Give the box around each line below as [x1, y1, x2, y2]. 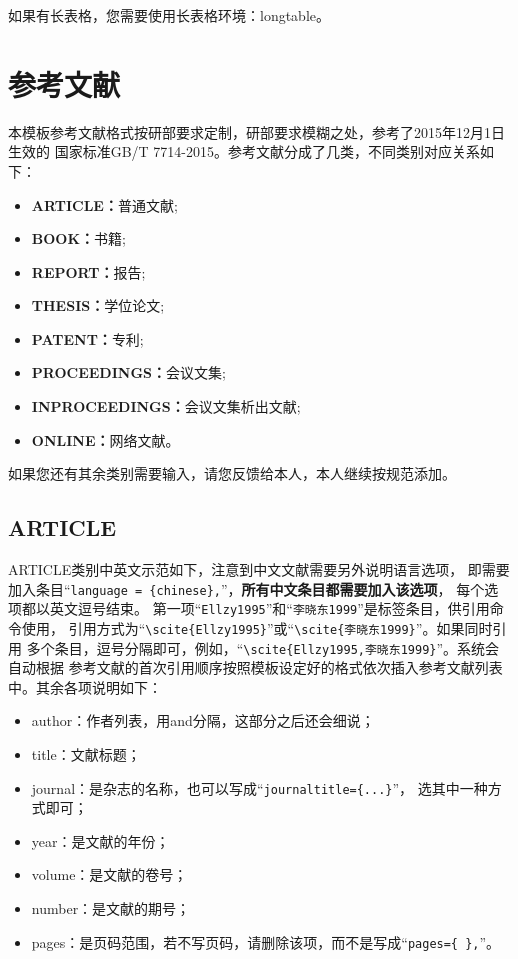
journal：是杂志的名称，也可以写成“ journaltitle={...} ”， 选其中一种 [31, 777, 488, 798]
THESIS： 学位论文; [31, 295, 165, 316]
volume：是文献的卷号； [31, 864, 188, 885]
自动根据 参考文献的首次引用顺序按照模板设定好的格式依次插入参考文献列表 [8, 657, 503, 678]
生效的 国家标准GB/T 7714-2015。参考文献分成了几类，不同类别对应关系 [8, 141, 480, 162]
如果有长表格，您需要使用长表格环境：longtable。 [8, 5, 331, 25]
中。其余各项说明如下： [8, 676, 162, 697]
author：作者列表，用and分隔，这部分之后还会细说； [31, 710, 375, 731]
